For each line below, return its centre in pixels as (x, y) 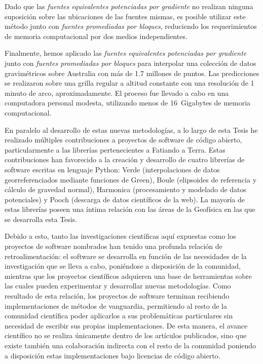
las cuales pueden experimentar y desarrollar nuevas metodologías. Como (118, 286)
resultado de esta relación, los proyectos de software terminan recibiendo (117, 296)
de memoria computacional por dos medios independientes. (96, 36)
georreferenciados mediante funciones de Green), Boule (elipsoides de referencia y (131, 179)
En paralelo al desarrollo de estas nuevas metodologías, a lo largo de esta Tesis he (131, 130)
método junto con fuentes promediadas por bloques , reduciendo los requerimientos (131, 26)
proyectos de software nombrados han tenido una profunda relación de (114, 246)
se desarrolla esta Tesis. (41, 219)
